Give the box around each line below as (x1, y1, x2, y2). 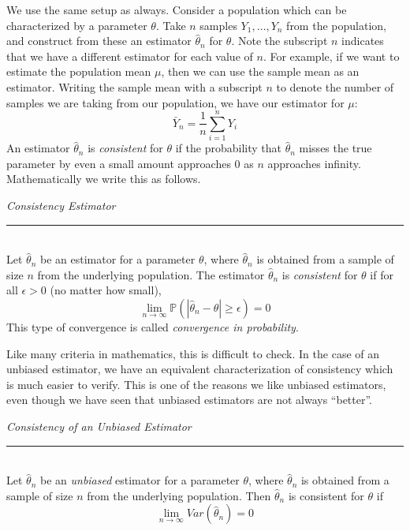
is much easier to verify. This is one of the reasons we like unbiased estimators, (6, 376, 386, 392)
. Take (155, 17, 186, 33)
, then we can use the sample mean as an (161, 63, 360, 80)
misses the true (299, 140, 372, 156)
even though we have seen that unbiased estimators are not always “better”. (6, 391, 373, 408)
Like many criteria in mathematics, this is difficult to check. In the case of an (6, 345, 380, 361)
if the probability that (175, 140, 281, 156)
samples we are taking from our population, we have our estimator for (6, 94, 345, 110)
